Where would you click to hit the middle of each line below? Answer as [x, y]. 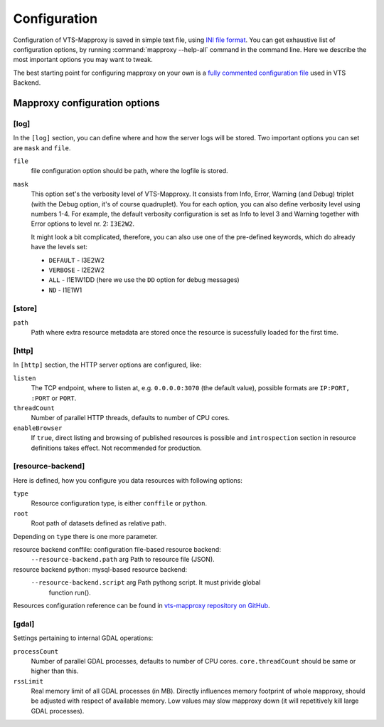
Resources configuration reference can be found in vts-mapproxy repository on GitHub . [142, 605]
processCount [36, 651]
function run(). [70, 592]
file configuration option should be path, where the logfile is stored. [129, 171]
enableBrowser [38, 428]
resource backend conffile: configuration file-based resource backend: [117, 550]
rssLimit [28, 681]
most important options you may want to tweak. [83, 60]
